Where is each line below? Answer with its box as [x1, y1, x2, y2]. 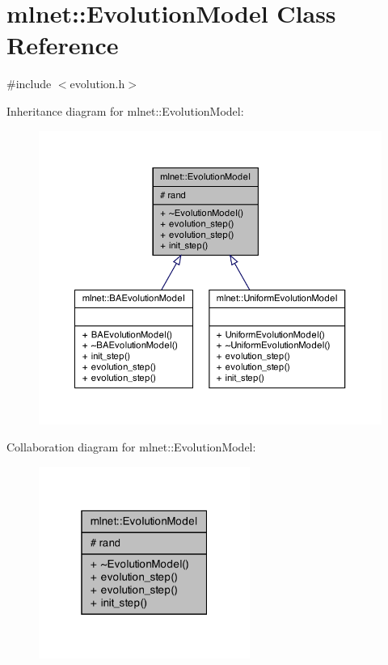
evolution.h [70, 75, 125, 92]
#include [6, 75, 52, 92]
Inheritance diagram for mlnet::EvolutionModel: [6, 102, 244, 119]
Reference [6, 28, 119, 61]
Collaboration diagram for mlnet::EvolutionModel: [6, 438, 256, 455]
